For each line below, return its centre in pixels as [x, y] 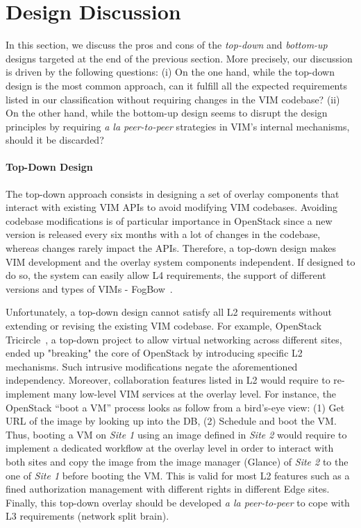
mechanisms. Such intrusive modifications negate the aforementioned [152, 366]
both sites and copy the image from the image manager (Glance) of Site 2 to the [177, 461]
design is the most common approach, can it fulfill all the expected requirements [176, 85]
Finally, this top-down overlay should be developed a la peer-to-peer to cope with [178, 502]
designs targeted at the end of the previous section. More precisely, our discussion [179, 58]
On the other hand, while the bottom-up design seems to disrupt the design [167, 113]
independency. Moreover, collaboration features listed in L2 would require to [168, 380]
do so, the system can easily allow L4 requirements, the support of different [166, 275]
